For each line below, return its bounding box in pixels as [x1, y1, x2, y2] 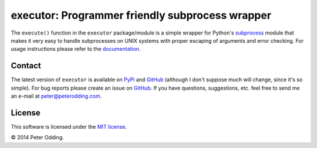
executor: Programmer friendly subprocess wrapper [11, 9, 272, 22]
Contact [11, 61, 41, 71]
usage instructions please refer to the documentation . [11, 46, 141, 53]
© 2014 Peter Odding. [11, 134, 64, 141]
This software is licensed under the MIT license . [11, 123, 127, 130]
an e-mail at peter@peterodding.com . [11, 92, 102, 99]
